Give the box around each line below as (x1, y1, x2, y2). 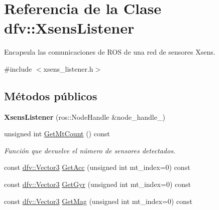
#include (4, 63, 32, 74)
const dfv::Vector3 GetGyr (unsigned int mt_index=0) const (4, 179, 191, 189)
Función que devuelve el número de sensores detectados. (4, 145, 176, 155)
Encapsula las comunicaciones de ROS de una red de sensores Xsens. (4, 47, 215, 57)
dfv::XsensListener (4, 18, 135, 38)
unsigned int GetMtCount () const (4, 128, 110, 139)
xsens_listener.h (43, 63, 93, 74)
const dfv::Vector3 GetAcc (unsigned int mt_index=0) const (4, 162, 190, 172)
